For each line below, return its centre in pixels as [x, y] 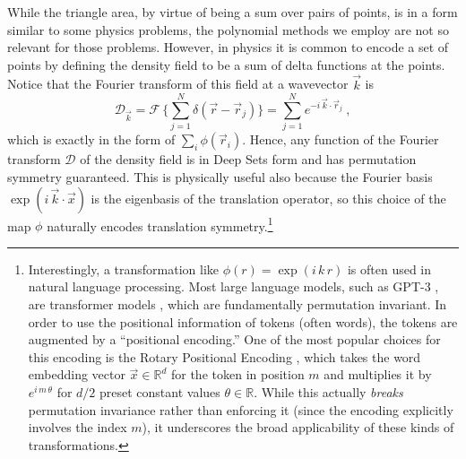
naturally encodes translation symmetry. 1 [160, 224]
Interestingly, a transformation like [124, 268]
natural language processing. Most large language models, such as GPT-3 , [233, 286]
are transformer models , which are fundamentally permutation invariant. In [237, 303]
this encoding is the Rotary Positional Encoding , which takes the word [224, 356]
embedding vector [77, 374]
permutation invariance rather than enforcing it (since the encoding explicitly [241, 409]
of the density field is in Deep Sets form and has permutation [248, 159]
